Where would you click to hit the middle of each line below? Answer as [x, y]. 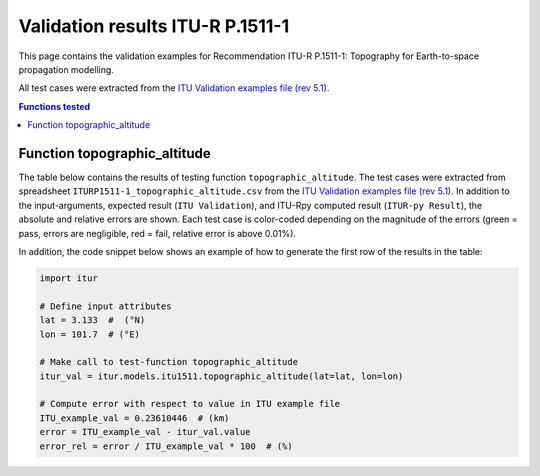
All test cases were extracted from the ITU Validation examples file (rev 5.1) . [174, 88]
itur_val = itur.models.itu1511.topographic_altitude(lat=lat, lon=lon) [221, 376]
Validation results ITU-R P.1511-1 [154, 26]
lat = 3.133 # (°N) [92, 320]
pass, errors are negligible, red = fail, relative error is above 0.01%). [157, 233]
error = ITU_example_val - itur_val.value [145, 432]
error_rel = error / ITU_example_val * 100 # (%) [166, 446]
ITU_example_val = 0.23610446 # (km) [134, 418]
